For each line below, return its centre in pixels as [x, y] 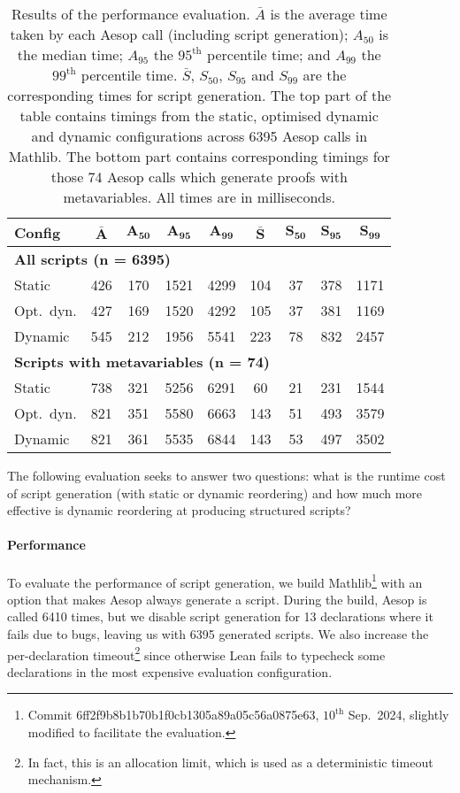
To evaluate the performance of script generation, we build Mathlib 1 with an [215, 581]
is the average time [329, 14]
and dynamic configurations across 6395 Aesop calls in [199, 136]
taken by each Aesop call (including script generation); [179, 34]
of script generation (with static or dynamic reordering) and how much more [215, 493]
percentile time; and [269, 54]
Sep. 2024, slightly [399, 715]
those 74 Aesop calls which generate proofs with [199, 177]
